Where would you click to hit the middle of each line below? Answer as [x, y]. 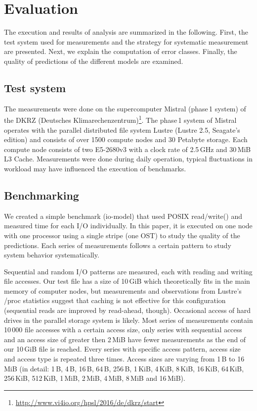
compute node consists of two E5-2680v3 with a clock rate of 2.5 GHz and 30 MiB [128, 149]
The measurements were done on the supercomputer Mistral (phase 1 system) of [125, 108]
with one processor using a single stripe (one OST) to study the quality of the [122, 235]
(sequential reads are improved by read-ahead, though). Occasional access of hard [128, 310]
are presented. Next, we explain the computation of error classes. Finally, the [121, 51]
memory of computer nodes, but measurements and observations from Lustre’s [123, 290]
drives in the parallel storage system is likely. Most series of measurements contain [128, 320]
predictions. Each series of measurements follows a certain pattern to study [118, 245]
